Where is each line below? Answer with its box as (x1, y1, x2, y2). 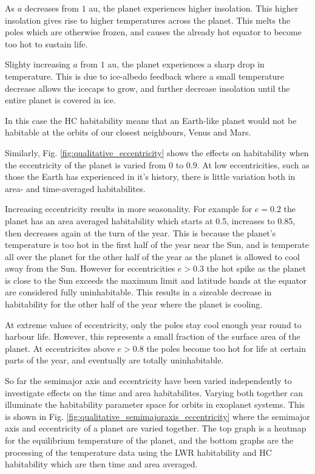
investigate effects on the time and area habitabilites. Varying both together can (5, 386, 303, 399)
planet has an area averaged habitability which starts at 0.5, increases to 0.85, (5, 214, 296, 227)
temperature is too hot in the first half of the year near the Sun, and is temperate (5, 238, 309, 251)
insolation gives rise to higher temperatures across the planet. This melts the (5, 13, 291, 26)
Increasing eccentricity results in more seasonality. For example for (5, 202, 252, 215)
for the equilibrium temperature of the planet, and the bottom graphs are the (5, 434, 294, 446)
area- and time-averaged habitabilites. (5, 182, 146, 194)
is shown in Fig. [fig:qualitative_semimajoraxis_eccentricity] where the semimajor (5, 410, 310, 422)
